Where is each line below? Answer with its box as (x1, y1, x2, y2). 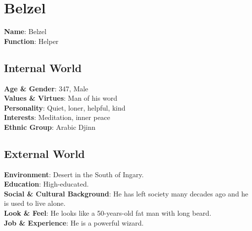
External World (4, 146, 85, 161)
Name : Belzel (4, 26, 47, 37)
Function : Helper (4, 36, 59, 46)
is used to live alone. (4, 198, 66, 208)
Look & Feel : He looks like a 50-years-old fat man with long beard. (4, 208, 212, 218)
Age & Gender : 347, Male (4, 83, 88, 93)
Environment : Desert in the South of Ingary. (4, 169, 144, 179)
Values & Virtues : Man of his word (4, 93, 117, 103)
